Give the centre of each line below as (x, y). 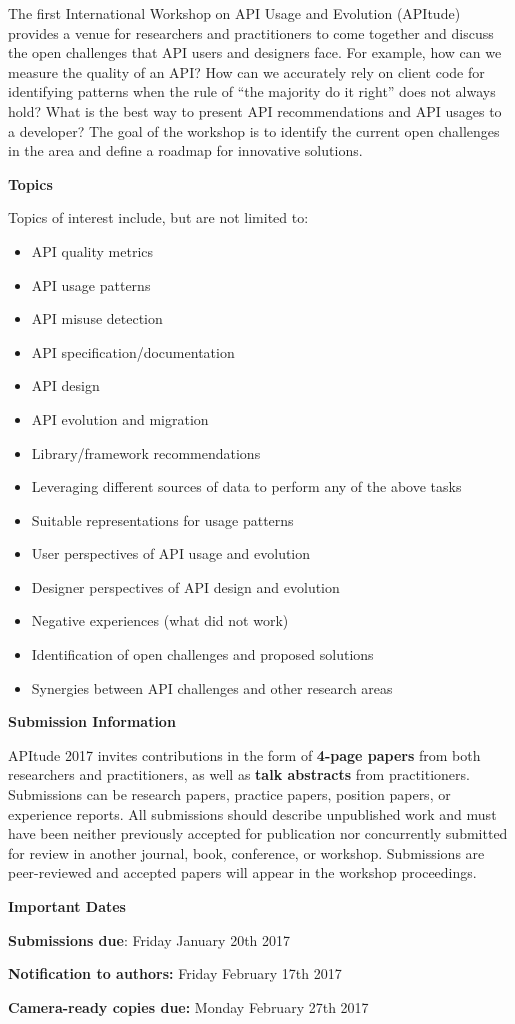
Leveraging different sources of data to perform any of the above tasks (246, 486)
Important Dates (67, 906)
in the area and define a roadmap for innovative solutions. (185, 150)
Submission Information (92, 721)
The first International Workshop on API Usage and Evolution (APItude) (234, 13)
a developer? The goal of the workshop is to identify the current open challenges (254, 130)
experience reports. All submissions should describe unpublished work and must (252, 813)
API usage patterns (91, 284)
